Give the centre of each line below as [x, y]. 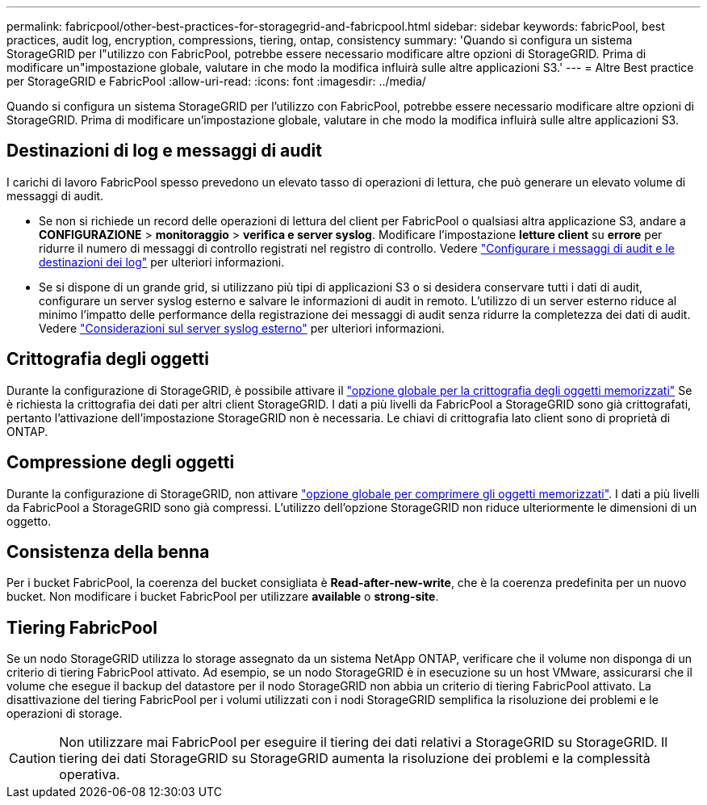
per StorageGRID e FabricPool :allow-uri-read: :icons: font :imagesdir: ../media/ [216, 81]
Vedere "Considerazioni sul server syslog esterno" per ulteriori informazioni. [242, 328]
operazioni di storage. [65, 714]
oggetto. [29, 521]
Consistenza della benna [108, 551]
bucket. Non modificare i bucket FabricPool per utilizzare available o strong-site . [223, 597]
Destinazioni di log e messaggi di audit [164, 151]
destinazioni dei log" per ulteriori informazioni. [162, 262]
